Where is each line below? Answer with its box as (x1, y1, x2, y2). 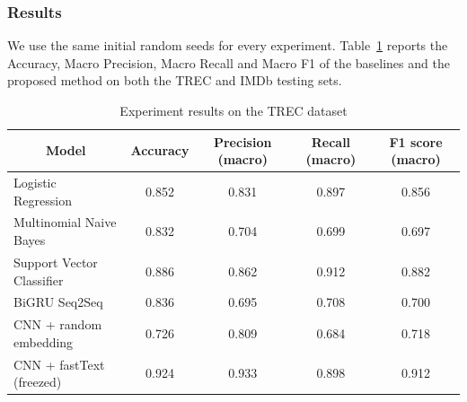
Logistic (13, 173, 57, 192)
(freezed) (13, 372, 62, 391)
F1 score (389, 132, 443, 151)
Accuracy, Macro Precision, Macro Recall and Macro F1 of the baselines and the (7, 53, 450, 72)
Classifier (13, 270, 64, 289)
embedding (13, 332, 74, 351)
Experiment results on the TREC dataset (119, 101, 348, 119)
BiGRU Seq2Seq (13, 293, 103, 311)
